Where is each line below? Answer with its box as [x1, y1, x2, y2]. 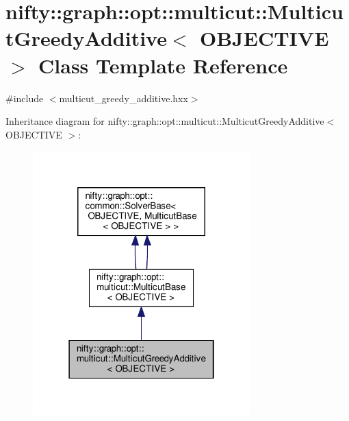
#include [5, 91, 44, 105]
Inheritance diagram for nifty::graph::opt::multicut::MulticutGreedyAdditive [5, 114, 324, 128]
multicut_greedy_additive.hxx [59, 91, 188, 105]
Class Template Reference [38, 51, 288, 79]
